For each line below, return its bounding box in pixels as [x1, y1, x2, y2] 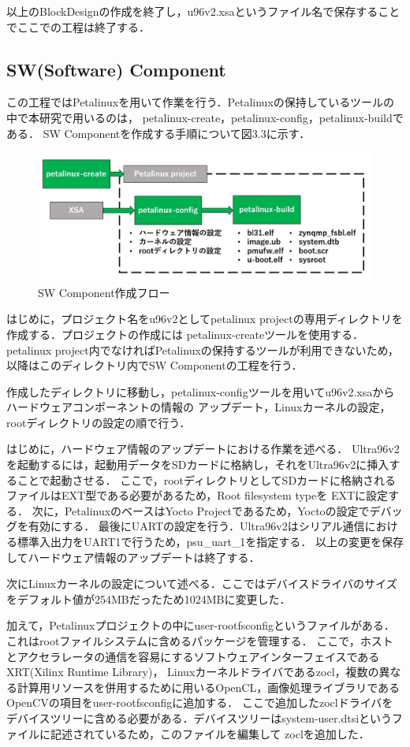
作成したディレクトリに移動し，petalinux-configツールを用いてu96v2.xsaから [6, 383, 395, 400]
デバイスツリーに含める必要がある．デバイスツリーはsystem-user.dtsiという [6, 709, 392, 726]
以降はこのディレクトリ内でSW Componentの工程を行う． [6, 357, 303, 373]
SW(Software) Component [6, 57, 226, 81]
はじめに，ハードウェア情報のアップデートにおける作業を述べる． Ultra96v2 [6, 440, 400, 457]
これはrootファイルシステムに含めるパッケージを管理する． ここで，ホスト [6, 633, 393, 649]
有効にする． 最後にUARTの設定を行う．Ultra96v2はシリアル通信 [28, 518, 365, 534]
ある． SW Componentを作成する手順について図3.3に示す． [6, 124, 311, 141]
